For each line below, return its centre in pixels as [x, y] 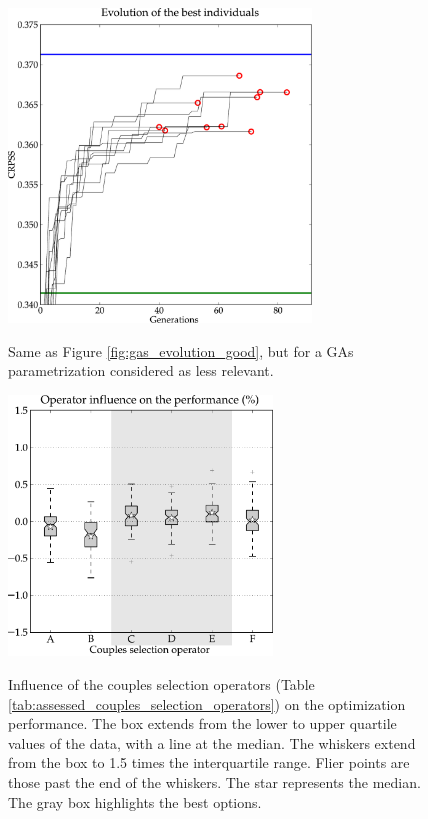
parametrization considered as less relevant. [141, 370]
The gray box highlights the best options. [135, 801]
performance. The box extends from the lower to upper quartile [202, 723]
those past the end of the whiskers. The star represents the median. [214, 781]
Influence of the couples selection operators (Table [161, 683]
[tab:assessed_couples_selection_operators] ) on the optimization [207, 703]
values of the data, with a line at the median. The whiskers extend [212, 742]
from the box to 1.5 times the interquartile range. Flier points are [209, 762]
